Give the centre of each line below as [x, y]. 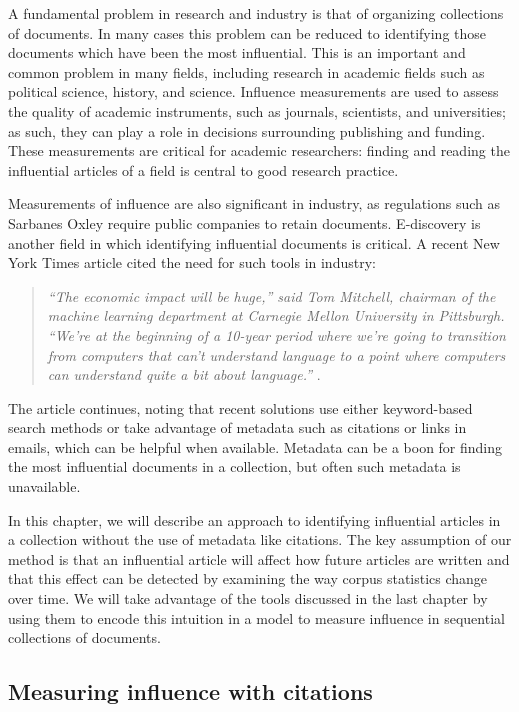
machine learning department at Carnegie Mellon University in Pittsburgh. [276, 315]
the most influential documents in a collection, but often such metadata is [234, 466]
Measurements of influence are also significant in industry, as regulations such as [254, 203]
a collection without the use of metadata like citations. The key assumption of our [260, 539]
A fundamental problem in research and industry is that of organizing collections [256, 13]
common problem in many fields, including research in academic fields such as [246, 71]
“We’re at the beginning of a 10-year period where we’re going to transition [276, 334]
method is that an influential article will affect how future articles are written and [259, 558]
